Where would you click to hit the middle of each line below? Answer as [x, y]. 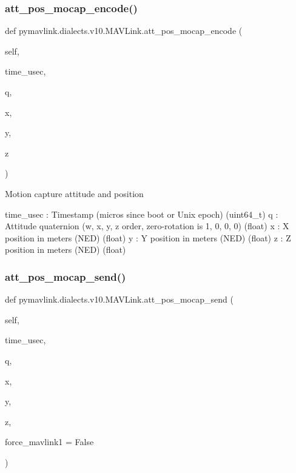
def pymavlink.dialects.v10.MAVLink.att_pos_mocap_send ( [119, 299]
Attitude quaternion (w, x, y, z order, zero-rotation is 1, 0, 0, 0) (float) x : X [147, 226]
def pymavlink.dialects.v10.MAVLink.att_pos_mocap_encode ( [124, 31]
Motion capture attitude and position [74, 193]
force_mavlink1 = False [49, 442]
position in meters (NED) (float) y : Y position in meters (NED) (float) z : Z [148, 237]
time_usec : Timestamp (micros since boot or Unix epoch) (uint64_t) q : [142, 214]
